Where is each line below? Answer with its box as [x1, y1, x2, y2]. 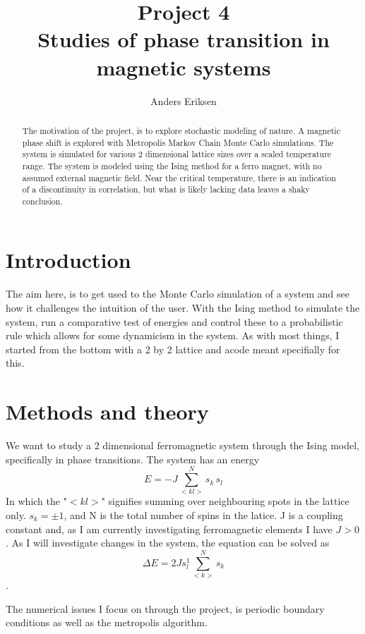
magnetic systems [96, 52, 271, 81]
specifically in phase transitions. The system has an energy [6, 451, 260, 466]
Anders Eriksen [150, 93, 217, 108]
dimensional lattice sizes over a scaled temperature [145, 148, 332, 160]
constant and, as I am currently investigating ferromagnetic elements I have [6, 521, 333, 536]
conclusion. [22, 195, 63, 207]
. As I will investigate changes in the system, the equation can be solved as [6, 535, 330, 550]
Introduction [6, 245, 131, 274]
